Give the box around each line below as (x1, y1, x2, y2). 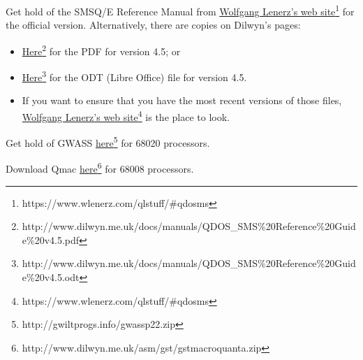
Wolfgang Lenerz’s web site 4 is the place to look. (22, 107, 230, 124)
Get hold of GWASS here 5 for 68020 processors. (6, 134, 210, 150)
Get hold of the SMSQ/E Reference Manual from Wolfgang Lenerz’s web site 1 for (6, 2, 355, 18)
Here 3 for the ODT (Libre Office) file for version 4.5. (22, 68, 247, 84)
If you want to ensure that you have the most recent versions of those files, (22, 93, 342, 108)
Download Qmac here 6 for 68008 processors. (6, 159, 194, 176)
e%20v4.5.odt (22, 270, 80, 285)
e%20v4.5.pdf (22, 232, 80, 247)
